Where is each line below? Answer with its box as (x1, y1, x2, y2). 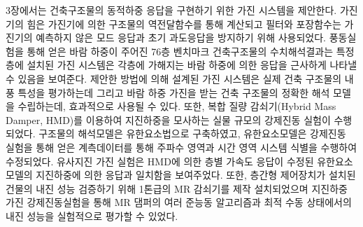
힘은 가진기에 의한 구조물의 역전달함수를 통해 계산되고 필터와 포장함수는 (27, 16, 341, 31)
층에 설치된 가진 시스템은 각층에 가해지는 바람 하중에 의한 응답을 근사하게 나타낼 (6, 57, 357, 72)
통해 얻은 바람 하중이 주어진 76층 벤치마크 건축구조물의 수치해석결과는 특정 (27, 43, 355, 58)
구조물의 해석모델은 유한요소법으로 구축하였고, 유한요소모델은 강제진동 (38, 126, 346, 141)
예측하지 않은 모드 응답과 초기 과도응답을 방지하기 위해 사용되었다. (36, 30, 327, 45)
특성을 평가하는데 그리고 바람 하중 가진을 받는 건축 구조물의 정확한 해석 (17, 85, 330, 99)
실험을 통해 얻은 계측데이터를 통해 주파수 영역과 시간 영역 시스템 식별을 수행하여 (6, 139, 357, 154)
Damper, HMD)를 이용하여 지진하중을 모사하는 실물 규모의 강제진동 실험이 (6, 112, 331, 127)
